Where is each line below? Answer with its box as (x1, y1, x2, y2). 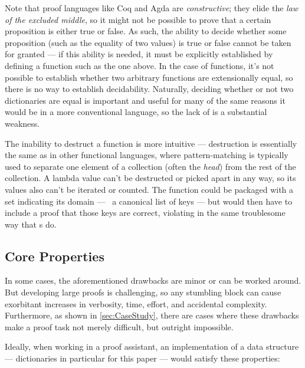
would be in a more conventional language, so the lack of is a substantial (5, 106, 267, 118)
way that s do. (5, 218, 57, 230)
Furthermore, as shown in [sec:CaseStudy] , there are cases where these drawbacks (5, 309, 299, 321)
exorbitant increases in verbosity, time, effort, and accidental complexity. (5, 297, 267, 310)
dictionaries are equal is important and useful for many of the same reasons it (5, 94, 286, 106)
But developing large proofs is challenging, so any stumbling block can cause (5, 286, 281, 298)
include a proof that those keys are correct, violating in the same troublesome (5, 206, 286, 219)
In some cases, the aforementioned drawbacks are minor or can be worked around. (5, 274, 301, 287)
